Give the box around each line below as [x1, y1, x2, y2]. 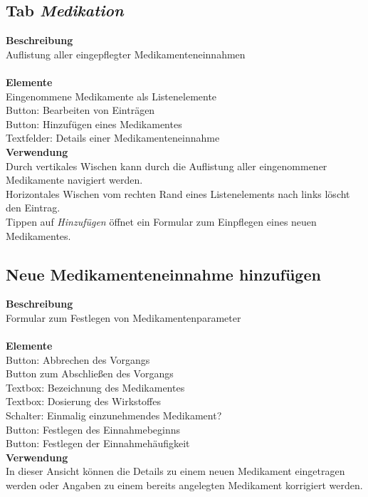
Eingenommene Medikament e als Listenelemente [6, 88, 217, 103]
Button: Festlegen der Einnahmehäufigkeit [6, 436, 190, 451]
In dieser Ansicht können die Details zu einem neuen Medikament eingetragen [6, 464, 345, 478]
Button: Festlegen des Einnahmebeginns [6, 422, 181, 436]
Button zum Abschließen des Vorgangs [6, 366, 174, 381]
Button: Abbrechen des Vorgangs [6, 352, 150, 367]
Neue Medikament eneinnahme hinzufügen [6, 263, 321, 285]
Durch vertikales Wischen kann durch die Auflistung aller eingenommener [6, 158, 327, 173]
